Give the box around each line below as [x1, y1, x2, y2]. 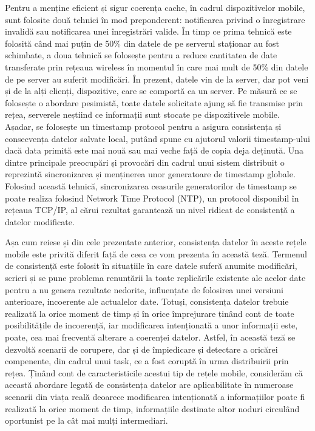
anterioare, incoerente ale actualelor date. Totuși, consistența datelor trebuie [5, 295, 289, 308]
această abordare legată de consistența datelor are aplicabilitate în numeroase [5, 378, 294, 391]
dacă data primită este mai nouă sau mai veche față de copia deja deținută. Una [5, 144, 304, 157]
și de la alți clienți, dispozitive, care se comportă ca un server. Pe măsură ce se [5, 84, 297, 97]
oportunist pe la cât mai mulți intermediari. [5, 414, 168, 427]
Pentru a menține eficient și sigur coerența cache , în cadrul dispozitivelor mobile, [5, 1, 305, 13]
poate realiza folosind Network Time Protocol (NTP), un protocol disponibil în [5, 191, 299, 204]
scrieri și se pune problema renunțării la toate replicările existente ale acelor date [5, 271, 306, 284]
